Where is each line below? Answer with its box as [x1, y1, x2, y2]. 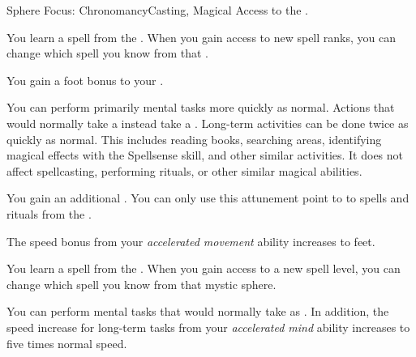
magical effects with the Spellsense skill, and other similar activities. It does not [6, 147, 404, 164]
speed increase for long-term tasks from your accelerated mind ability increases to [6, 318, 410, 335]
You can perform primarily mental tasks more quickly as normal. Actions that [6, 99, 395, 116]
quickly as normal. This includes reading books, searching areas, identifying [6, 130, 382, 147]
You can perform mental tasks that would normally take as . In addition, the [6, 303, 389, 320]
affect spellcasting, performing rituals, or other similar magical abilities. [6, 162, 362, 179]
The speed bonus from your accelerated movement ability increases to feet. [6, 232, 375, 249]
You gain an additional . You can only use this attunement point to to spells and [6, 189, 410, 206]
